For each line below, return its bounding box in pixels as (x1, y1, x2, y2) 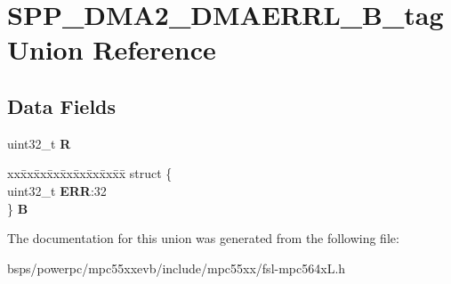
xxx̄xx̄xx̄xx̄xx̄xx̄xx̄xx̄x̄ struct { (7, 164, 173, 183)
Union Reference (7, 31, 216, 68)
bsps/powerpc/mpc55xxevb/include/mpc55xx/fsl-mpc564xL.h (7, 258, 346, 277)
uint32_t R (7, 134, 71, 152)
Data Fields (7, 92, 117, 119)
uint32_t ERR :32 (7, 181, 107, 199)
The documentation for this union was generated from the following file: (7, 229, 399, 247)
